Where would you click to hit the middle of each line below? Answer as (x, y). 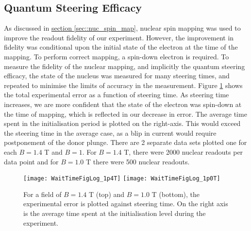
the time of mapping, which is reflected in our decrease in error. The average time (125, 114)
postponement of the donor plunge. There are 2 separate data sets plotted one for (125, 142)
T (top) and (107, 194)
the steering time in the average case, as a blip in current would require (110, 133)
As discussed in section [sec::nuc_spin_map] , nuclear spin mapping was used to (122, 28)
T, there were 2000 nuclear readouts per (184, 151)
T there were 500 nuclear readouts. (138, 161)
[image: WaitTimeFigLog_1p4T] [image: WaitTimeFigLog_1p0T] (122, 179)
